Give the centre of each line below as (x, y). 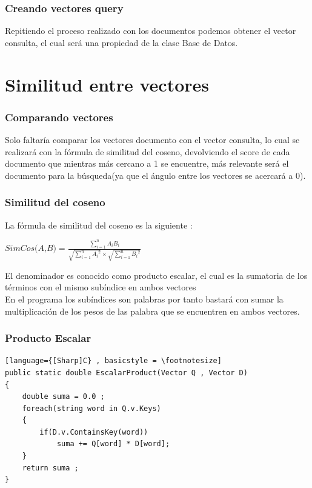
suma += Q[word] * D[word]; (113, 444)
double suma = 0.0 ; (63, 397)
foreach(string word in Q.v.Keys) (91, 408)
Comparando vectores (59, 117)
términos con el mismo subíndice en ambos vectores (101, 287)
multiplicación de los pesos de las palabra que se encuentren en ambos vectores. (152, 311)
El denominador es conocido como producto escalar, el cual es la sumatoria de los (156, 275)
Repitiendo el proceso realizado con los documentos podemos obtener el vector (151, 31)
